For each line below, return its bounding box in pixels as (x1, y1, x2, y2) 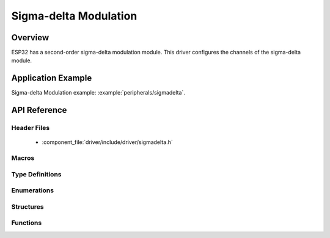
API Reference (11, 105, 67, 115)
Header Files (11, 124, 50, 132)
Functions (11, 218, 42, 227)
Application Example (11, 73, 92, 84)
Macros (11, 154, 35, 162)
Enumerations (11, 186, 54, 195)
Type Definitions (11, 170, 62, 178)
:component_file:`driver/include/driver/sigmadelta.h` (42, 139, 174, 146)
